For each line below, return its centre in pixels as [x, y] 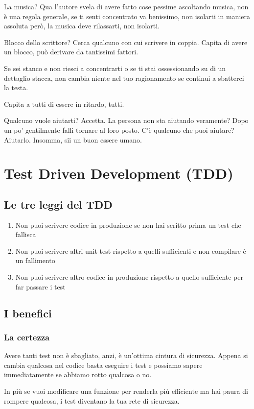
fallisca [26, 234]
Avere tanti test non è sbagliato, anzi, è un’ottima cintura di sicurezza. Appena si [126, 355]
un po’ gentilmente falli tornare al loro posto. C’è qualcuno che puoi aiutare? [119, 130]
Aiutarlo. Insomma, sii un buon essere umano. [73, 139]
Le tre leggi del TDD [58, 204]
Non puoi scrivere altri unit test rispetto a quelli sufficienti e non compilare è [131, 251]
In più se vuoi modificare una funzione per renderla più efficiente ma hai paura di [126, 391]
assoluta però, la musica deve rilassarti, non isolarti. [82, 26]
